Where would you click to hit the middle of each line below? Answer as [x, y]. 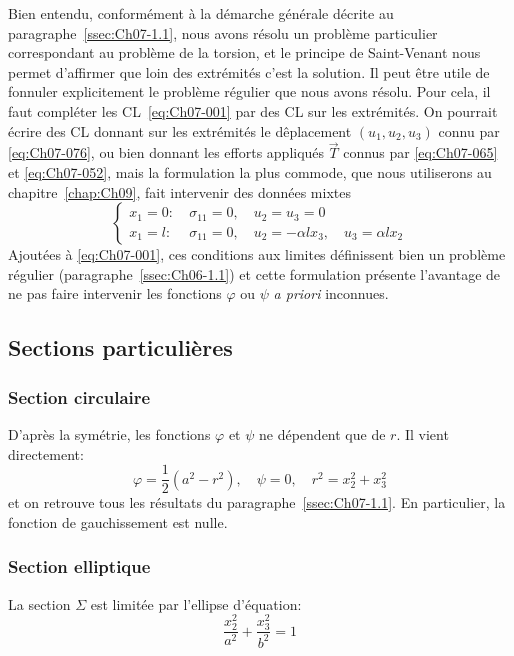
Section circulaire [79, 396]
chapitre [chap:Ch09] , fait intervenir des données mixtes [179, 191]
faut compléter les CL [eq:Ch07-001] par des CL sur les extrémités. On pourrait [253, 110]
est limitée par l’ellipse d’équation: [196, 603]
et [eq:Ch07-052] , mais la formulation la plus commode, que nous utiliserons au [250, 171]
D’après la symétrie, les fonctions [109, 433]
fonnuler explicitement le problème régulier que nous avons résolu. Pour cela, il [249, 91]
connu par [469, 130]
